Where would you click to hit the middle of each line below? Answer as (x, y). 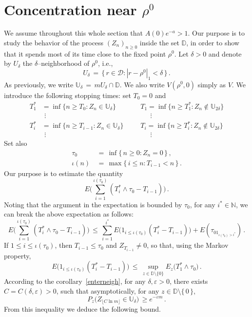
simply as (212, 84)
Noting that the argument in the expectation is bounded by (93, 204)
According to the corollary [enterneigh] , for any (75, 281)
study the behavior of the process (54, 42)
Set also (16, 143)
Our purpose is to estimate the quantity (64, 173)
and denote (225, 53)
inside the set (159, 42)
